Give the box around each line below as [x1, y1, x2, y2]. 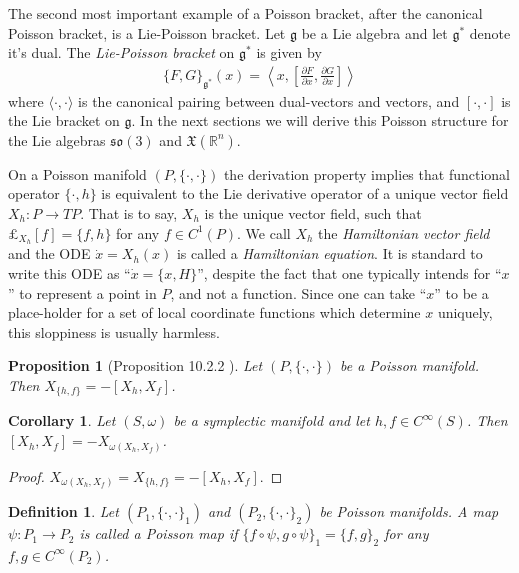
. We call [237, 222, 291, 243]
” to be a [434, 282, 489, 303]
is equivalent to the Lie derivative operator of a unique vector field [101, 183, 509, 204]
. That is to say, [80, 202, 178, 223]
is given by [256, 42, 322, 63]
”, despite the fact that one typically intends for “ [197, 263, 502, 284]
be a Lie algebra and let [301, 22, 448, 43]
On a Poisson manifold [8, 163, 147, 184]
